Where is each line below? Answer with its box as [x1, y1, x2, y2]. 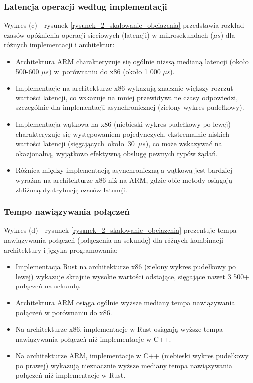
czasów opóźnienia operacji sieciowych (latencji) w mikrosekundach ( [4, 29, 213, 40]
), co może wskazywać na [145, 138, 222, 149]
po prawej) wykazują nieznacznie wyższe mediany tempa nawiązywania [15, 360, 233, 370]
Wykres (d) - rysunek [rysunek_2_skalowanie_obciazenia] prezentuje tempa [4, 225, 237, 235]
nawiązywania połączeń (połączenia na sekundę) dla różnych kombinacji [4, 234, 223, 245]
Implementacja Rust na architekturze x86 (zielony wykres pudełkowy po [15, 261, 236, 272]
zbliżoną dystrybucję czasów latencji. [15, 184, 128, 194]
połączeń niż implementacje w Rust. [15, 370, 126, 380]
